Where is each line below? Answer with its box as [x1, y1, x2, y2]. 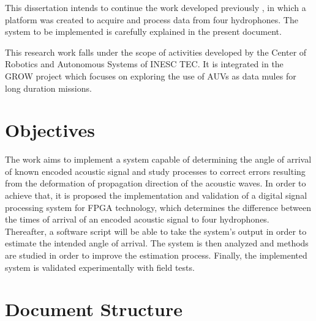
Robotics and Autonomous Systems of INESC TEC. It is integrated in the [5, 57, 284, 70]
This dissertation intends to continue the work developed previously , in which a [5, 1, 306, 13]
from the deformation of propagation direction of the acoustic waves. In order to [5, 177, 306, 190]
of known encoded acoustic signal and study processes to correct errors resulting [5, 164, 306, 177]
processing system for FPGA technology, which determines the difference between [5, 201, 311, 213]
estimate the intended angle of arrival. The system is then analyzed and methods [5, 237, 309, 249]
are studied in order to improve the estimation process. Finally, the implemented [5, 249, 307, 262]
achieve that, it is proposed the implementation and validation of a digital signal [5, 189, 307, 202]
